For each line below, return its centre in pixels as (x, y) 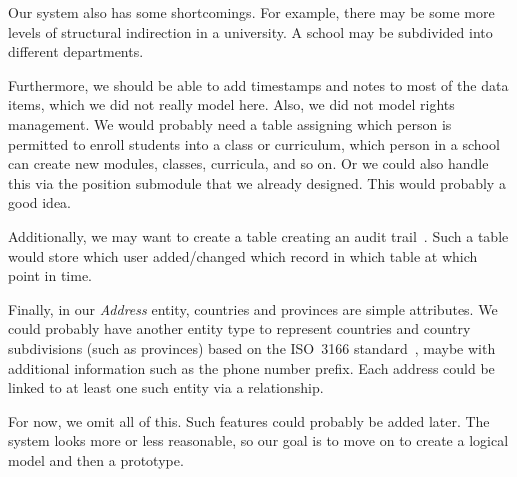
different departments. (76, 51)
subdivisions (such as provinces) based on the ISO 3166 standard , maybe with (252, 347)
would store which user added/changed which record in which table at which (243, 255)
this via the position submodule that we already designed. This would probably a (257, 182)
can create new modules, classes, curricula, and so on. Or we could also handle (248, 163)
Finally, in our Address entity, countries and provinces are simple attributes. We (253, 308)
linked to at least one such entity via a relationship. (166, 387)
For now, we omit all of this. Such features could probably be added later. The (249, 420)
